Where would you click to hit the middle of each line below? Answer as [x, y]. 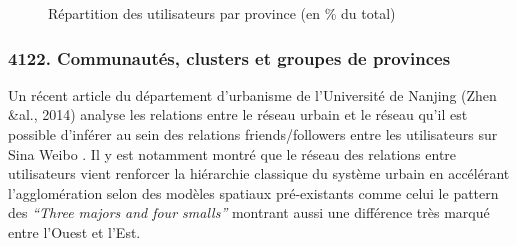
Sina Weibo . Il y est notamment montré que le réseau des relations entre [232, 153]
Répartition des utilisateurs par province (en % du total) [222, 13]
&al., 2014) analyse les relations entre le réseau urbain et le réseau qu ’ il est [238, 114]
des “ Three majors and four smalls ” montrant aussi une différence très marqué [249, 212]
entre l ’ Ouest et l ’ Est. [74, 231]
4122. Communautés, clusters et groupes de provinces [229, 57]
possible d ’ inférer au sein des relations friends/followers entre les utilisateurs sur [253, 134]
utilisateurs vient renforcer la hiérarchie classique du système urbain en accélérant [259, 173]
